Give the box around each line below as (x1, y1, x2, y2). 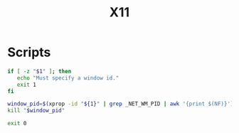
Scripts (7, 44, 51, 60)
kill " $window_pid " (7, 107, 65, 115)
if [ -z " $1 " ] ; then (7, 68, 72, 75)
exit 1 (16, 81, 37, 88)
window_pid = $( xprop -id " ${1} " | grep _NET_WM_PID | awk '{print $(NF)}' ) (7, 100, 234, 107)
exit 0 (7, 120, 27, 127)
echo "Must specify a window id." (16, 74, 119, 82)
